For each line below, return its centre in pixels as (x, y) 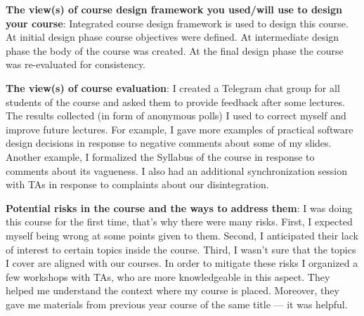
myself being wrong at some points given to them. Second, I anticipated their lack (182, 235)
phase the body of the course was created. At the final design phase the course (175, 50)
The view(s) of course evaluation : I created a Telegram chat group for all (173, 87)
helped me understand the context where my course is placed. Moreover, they (173, 290)
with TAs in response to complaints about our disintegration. (137, 184)
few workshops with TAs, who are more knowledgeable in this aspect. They (168, 276)
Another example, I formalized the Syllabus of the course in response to (160, 156)
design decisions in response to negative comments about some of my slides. (169, 143)
